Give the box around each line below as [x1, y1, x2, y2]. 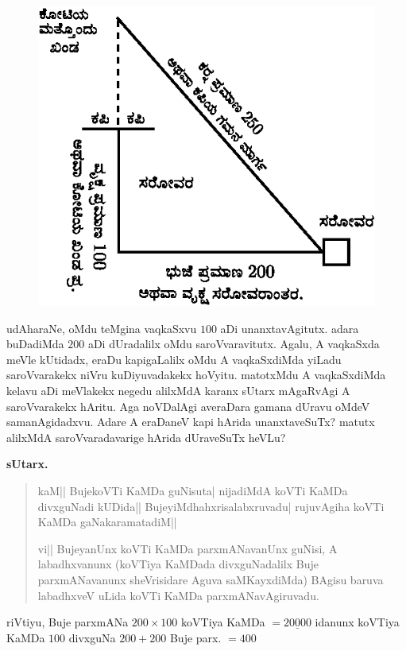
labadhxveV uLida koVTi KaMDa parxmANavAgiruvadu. [37, 587, 319, 603]
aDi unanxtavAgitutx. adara [220, 320, 359, 336]
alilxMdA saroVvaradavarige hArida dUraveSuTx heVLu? [6, 428, 286, 445]
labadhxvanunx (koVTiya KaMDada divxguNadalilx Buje [37, 556, 319, 572]
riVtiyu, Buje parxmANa [6, 614, 129, 630]
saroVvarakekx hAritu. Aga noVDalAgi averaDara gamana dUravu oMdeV [6, 397, 370, 414]
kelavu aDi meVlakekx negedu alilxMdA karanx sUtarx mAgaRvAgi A [6, 382, 350, 399]
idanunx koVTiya [315, 614, 400, 630]
